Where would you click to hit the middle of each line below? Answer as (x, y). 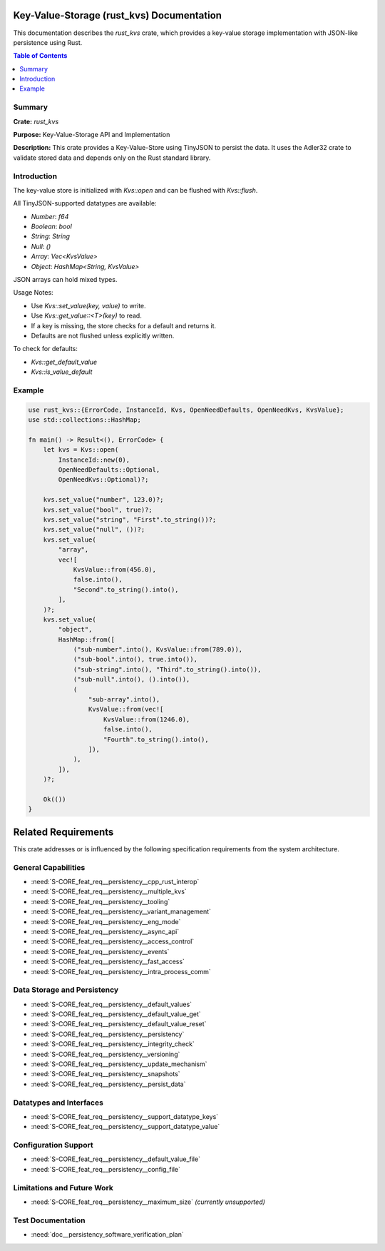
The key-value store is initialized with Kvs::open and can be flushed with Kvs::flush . (135, 190)
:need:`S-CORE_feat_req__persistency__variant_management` (121, 912)
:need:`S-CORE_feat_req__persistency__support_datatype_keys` (125, 1116)
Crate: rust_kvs (36, 121)
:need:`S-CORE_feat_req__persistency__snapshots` (106, 1074)
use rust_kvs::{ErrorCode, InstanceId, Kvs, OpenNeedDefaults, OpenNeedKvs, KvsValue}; (186, 410)
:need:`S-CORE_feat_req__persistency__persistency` (108, 1034)
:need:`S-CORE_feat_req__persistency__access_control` (113, 941)
